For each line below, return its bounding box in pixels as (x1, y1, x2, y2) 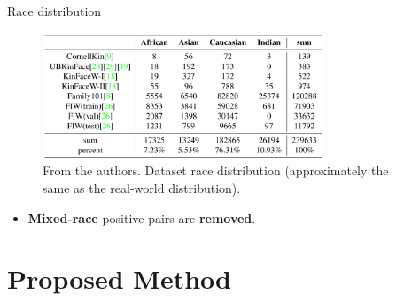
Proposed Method (7, 260, 231, 297)
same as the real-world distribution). (43, 179, 241, 197)
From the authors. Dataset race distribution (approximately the (43, 161, 389, 180)
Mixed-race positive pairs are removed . (27, 208, 256, 227)
